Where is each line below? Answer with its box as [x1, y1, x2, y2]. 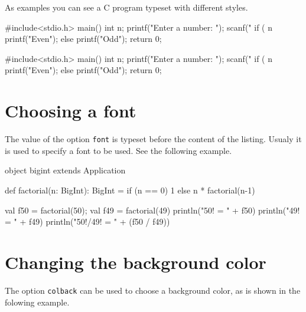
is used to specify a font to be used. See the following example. [5, 144, 232, 156]
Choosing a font [5, 98, 136, 123]
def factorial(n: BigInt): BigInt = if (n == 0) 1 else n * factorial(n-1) [5, 183, 255, 196]
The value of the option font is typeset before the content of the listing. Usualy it [5, 133, 302, 145]
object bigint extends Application [5, 164, 126, 176]
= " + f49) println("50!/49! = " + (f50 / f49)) [5, 215, 170, 228]
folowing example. [5, 295, 70, 308]
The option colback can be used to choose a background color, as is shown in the [5, 284, 301, 296]
